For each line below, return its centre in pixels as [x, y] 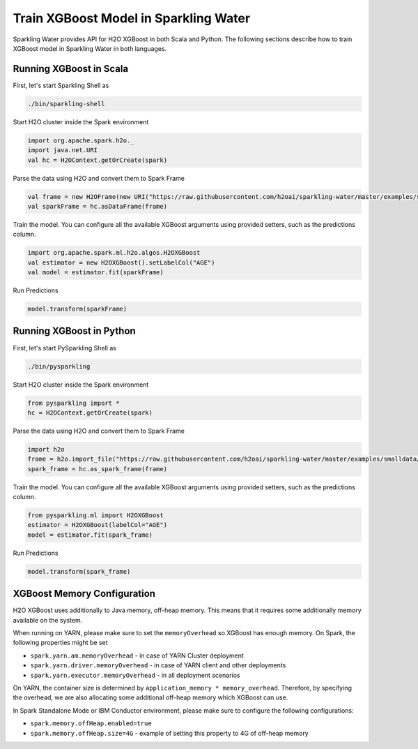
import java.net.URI [62, 150]
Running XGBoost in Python [74, 331]
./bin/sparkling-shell [66, 104]
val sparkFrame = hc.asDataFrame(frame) [97, 206]
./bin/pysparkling [59, 366]
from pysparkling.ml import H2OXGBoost [95, 516]
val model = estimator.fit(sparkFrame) [95, 273]
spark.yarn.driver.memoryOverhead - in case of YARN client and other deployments [158, 665]
